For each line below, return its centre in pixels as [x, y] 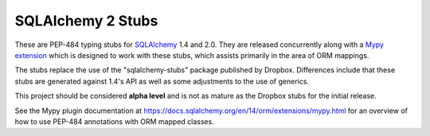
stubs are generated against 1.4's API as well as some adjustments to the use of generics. [162, 81]
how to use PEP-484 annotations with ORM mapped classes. [114, 121]
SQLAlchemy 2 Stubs [86, 21]
